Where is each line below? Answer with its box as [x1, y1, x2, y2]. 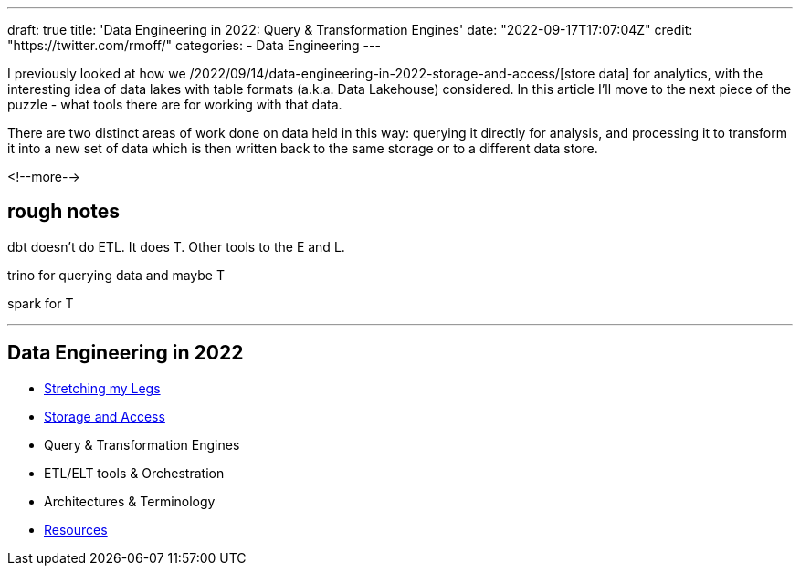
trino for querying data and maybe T [7, 266, 225, 283]
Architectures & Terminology [44, 493, 216, 509]
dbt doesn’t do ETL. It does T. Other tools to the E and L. [7, 238, 345, 255]
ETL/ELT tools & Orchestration [44, 464, 225, 481]
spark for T [7, 295, 74, 311]
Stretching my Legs [44, 380, 161, 396]
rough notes [7, 200, 121, 224]
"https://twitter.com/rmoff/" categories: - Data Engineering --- [7, 37, 381, 53]
